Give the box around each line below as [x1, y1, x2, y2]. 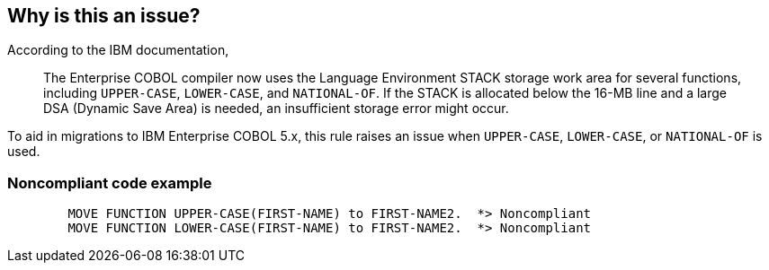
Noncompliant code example [7, 173, 212, 192]
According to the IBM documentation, [7, 42, 229, 58]
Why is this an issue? [7, 4, 201, 27]
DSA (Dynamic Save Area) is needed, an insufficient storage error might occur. [43, 100, 509, 117]
